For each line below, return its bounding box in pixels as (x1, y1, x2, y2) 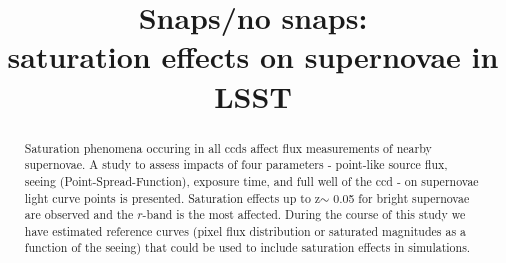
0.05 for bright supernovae (333, 189, 470, 206)
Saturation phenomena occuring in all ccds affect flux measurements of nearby (24, 139, 432, 156)
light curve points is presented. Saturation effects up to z (24, 189, 321, 206)
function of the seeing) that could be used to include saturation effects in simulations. (24, 239, 471, 256)
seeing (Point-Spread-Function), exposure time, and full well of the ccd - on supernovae (24, 172, 479, 189)
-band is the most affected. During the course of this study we (142, 206, 466, 223)
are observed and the (24, 206, 134, 223)
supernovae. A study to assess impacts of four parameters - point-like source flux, (24, 156, 448, 173)
